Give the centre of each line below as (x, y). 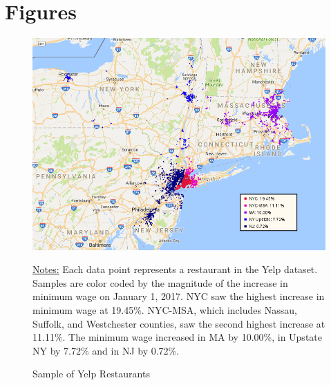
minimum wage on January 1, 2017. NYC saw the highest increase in (179, 296)
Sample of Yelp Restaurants (91, 374)
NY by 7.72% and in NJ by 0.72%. (106, 350)
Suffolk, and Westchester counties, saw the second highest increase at (179, 323)
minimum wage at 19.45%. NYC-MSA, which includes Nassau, (165, 309)
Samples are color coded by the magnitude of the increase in (160, 282)
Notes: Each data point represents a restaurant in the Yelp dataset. (175, 269)
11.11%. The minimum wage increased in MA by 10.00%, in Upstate (177, 337)
